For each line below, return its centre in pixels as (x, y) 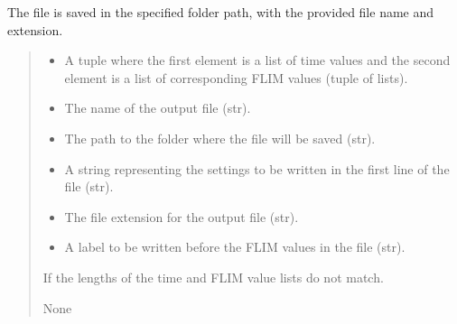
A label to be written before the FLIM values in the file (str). (235, 247)
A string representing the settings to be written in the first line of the (257, 168)
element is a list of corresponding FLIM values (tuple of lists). (236, 77)
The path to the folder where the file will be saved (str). (220, 138)
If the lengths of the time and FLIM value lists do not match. (213, 277)
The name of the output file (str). (158, 108)
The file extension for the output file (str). (182, 216)
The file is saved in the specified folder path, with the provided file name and (221, 12)
